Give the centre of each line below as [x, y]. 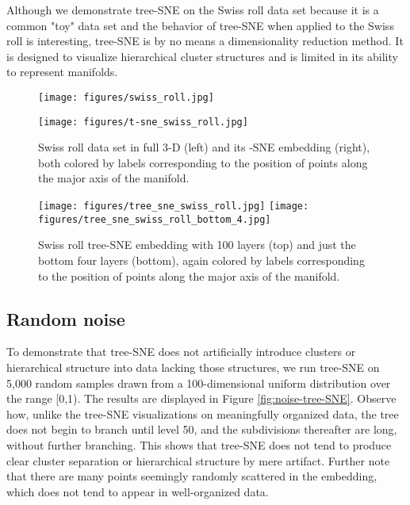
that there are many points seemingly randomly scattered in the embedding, [192, 476]
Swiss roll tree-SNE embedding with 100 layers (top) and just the [197, 245]
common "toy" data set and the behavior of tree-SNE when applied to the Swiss [200, 25]
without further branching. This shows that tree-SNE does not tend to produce [199, 444]
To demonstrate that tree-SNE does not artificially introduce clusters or [181, 352]
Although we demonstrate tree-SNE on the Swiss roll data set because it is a [193, 10]
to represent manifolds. [62, 72]
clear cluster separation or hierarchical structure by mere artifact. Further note [198, 460]
